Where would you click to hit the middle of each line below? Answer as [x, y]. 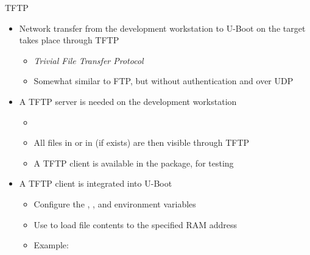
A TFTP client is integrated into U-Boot [96, 183]
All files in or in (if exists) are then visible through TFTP [142, 142]
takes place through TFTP [69, 40]
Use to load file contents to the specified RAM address [136, 224]
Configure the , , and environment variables [115, 203]
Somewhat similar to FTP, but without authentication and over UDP [164, 81]
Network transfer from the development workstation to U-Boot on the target [162, 28]
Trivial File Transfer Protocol [89, 60]
